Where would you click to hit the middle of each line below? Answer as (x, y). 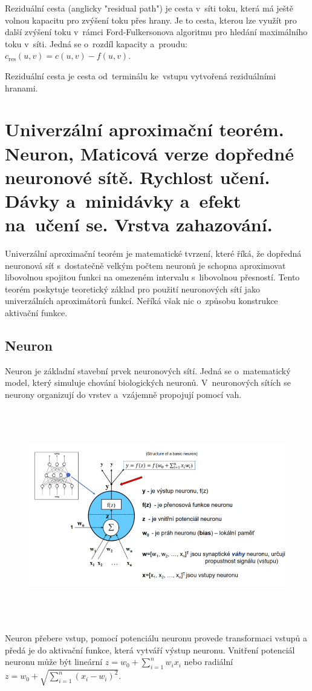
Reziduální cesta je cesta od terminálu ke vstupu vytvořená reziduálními (141, 75)
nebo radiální (209, 662)
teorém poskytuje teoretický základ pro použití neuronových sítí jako (132, 289)
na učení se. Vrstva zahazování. (139, 224)
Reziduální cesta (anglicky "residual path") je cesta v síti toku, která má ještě (149, 8)
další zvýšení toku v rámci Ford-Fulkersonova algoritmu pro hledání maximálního (156, 32)
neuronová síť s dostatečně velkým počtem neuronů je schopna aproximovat (145, 265)
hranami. (21, 88)
